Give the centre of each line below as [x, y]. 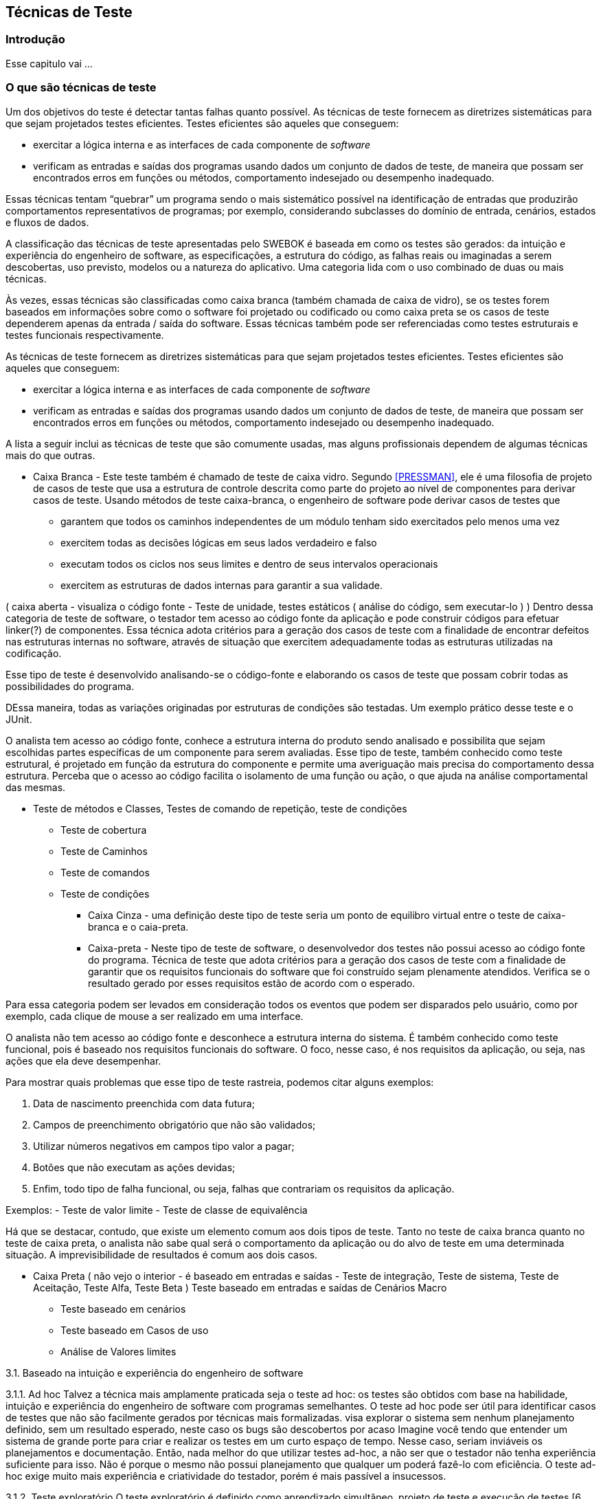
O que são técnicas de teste [81, 88]
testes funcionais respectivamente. [85, 335]
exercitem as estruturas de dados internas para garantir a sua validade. [222, 585]
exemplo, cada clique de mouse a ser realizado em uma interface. [155, 1016]
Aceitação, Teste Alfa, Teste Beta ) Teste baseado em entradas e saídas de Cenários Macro [240, 1287]
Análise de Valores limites [118, 1351]
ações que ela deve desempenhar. [83, 1061]
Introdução [35, 40]
